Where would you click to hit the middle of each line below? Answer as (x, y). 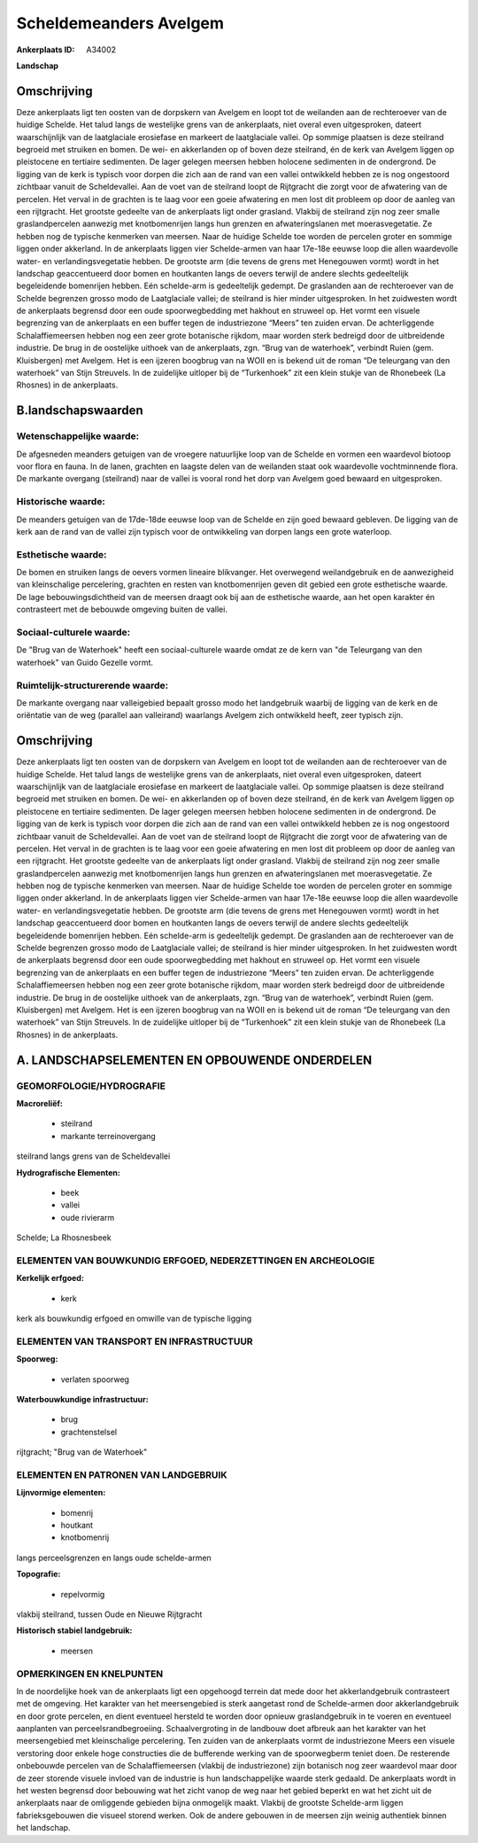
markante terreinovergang (108, 1136)
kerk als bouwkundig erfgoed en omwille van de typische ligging (134, 1318)
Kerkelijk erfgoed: (50, 1278)
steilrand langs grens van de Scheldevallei (93, 1156)
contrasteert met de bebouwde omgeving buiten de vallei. (122, 609)
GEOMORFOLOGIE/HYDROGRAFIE (91, 1086)
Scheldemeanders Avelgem (120, 23)
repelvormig (83, 1594)
